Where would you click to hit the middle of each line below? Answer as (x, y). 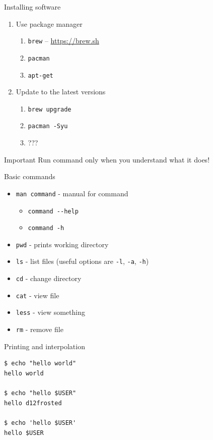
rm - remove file (40, 329)
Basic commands (30, 176)
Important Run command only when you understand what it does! (107, 159)
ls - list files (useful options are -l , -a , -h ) (82, 261)
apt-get (41, 75)
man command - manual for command (72, 193)
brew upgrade (50, 109)
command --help (53, 211)
